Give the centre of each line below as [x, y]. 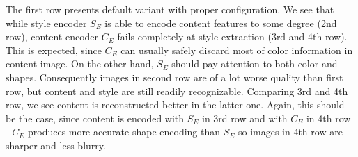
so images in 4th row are [290, 132]
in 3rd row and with [245, 118]
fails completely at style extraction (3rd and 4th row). [232, 36]
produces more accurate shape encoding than [124, 132]
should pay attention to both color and [255, 64]
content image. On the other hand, [80, 64]
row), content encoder [52, 36]
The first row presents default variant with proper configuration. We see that [170, 9]
